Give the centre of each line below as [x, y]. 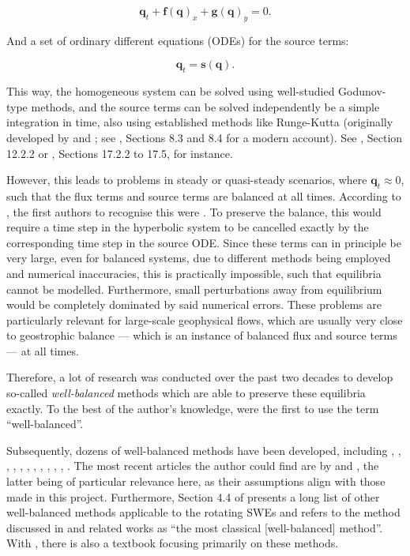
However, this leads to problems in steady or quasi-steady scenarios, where [187, 180]
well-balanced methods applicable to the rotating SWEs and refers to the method [203, 512]
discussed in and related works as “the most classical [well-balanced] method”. [195, 527]
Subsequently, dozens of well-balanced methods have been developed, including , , [204, 450]
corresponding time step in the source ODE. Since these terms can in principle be [204, 242]
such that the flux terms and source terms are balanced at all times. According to [204, 195]
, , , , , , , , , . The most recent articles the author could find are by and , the [193, 466]
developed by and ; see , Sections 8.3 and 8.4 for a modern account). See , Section [205, 137]
